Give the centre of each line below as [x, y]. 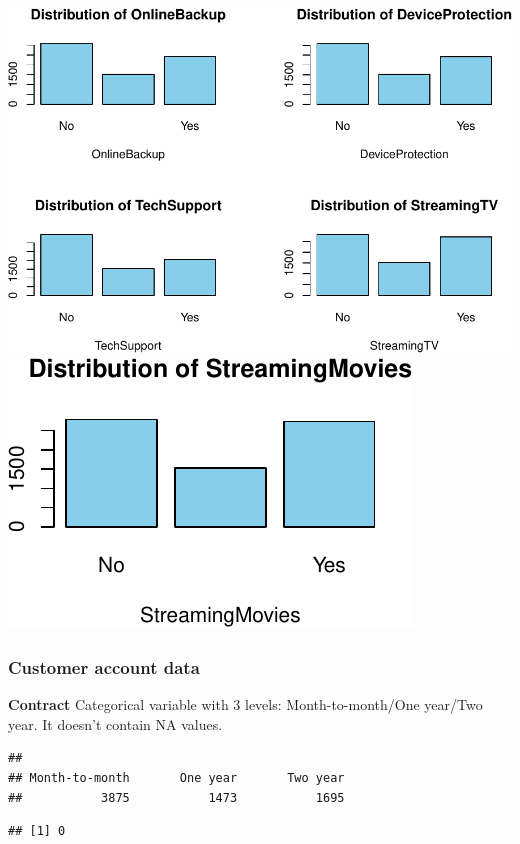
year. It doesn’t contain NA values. [115, 723]
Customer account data [104, 666]
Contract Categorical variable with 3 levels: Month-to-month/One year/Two [245, 704]
